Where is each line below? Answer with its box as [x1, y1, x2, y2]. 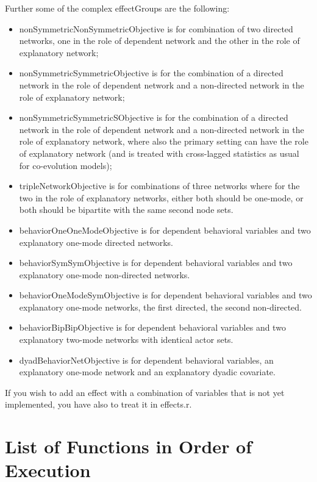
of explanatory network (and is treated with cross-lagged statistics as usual [19, 146, 299, 159]
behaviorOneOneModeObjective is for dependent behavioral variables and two [19, 223, 311, 236]
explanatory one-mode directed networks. [19, 236, 173, 248]
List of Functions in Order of [5, 434, 252, 459]
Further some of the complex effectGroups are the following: [5, 2, 230, 14]
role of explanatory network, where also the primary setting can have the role [19, 135, 308, 148]
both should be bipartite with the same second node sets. [19, 203, 233, 216]
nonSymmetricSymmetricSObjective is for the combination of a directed [19, 111, 288, 124]
